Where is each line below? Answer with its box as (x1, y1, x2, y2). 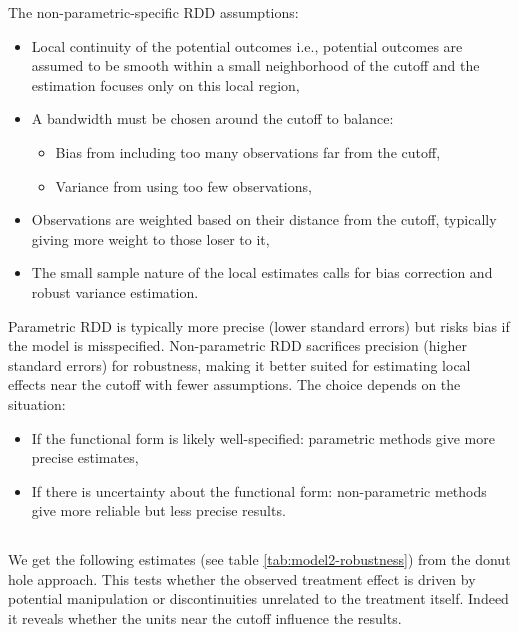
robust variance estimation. (31, 281, 199, 302)
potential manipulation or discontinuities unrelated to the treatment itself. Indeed (8, 588, 509, 609)
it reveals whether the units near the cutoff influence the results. (8, 608, 402, 629)
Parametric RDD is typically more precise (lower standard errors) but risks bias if (8, 315, 510, 336)
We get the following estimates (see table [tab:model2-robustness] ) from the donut (8, 549, 511, 570)
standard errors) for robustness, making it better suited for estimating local (8, 354, 471, 375)
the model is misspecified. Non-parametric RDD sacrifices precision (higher (8, 335, 467, 356)
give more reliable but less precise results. (31, 500, 286, 521)
